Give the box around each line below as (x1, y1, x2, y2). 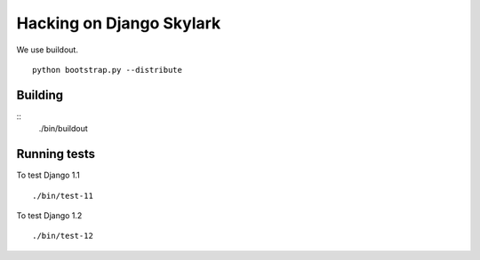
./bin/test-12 (32, 231, 93, 241)
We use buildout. (16, 44, 79, 55)
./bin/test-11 (32, 191, 93, 201)
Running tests (16, 146, 96, 162)
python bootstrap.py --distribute (32, 65, 182, 75)
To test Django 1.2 (16, 209, 83, 221)
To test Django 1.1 (16, 169, 80, 181)
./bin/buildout (38, 123, 88, 134)
